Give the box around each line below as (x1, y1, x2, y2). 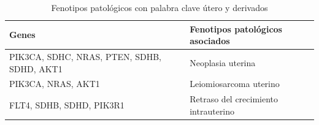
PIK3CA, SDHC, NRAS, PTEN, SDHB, (9, 50, 161, 63)
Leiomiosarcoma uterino (190, 77, 280, 90)
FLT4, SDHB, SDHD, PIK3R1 (9, 99, 125, 112)
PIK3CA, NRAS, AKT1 (9, 77, 100, 90)
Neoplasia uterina (190, 56, 256, 69)
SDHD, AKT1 (9, 62, 63, 75)
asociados (190, 34, 230, 47)
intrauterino (190, 104, 235, 117)
